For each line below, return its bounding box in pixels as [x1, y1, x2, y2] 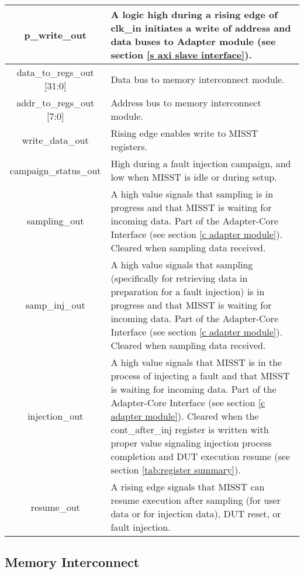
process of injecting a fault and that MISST [110, 369, 290, 382]
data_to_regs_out [16, 65, 94, 79]
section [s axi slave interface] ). [110, 48, 252, 61]
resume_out [30, 500, 80, 514]
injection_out [27, 409, 84, 423]
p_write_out [24, 27, 87, 42]
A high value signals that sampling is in [110, 187, 274, 200]
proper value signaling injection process [110, 436, 272, 449]
